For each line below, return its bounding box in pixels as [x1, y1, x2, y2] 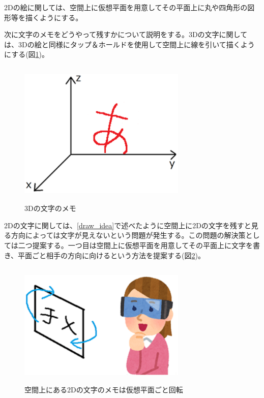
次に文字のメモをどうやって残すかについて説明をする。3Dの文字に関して [4, 29, 248, 40]
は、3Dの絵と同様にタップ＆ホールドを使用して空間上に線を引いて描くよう [4, 39, 255, 49]
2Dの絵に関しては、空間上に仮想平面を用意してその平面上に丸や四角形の [4, 2, 248, 12]
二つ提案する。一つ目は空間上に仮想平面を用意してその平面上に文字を [18, 239, 253, 250]
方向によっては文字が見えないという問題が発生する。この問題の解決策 [11, 230, 246, 240]
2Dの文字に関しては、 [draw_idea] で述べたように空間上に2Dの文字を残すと [4, 220, 251, 230]
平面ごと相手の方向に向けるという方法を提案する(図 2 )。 [18, 250, 205, 260]
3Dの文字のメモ [24, 203, 76, 213]
